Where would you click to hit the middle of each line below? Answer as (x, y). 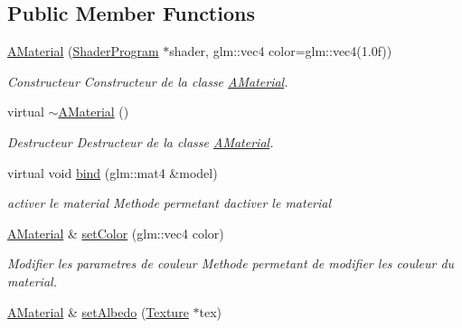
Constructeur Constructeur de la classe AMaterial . (148, 81)
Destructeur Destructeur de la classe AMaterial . (141, 141)
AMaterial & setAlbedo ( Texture (98, 311)
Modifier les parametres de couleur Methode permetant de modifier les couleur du (231, 263)
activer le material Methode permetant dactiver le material (170, 203)
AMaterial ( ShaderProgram (83, 51)
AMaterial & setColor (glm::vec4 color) (116, 233)
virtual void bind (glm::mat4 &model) (113, 172)
